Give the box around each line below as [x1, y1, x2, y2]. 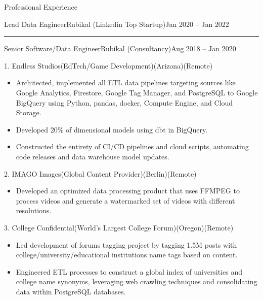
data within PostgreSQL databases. [16, 286, 126, 296]
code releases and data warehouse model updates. [16, 151, 169, 161]
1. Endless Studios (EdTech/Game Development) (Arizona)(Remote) [4, 60, 213, 71]
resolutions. [16, 205, 52, 216]
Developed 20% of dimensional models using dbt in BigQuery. [16, 124, 208, 135]
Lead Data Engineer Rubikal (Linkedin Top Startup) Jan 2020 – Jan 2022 [4, 18, 229, 29]
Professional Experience [4, 2, 77, 12]
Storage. [16, 107, 41, 118]
